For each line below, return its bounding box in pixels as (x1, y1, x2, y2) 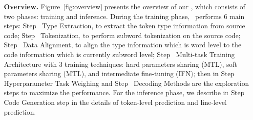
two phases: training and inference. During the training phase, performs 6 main (4, 11, 245, 21)
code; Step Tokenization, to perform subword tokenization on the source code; (4, 30, 241, 40)
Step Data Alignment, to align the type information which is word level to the (4, 40, 242, 50)
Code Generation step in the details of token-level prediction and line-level (4, 97, 227, 107)
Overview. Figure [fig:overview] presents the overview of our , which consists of (4, 1, 246, 11)
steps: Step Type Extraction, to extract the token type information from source (4, 20, 245, 31)
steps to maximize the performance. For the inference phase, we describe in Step (4, 87, 245, 98)
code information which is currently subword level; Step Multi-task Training (4, 49, 235, 59)
